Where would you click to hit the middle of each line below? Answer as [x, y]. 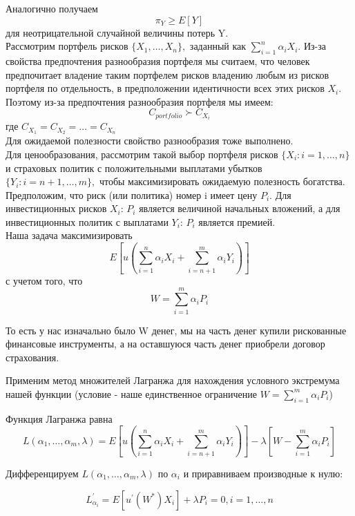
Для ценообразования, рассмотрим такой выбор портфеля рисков [142, 154]
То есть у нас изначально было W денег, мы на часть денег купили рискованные [176, 330]
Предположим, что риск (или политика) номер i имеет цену [132, 194]
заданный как [218, 46]
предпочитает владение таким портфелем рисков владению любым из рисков [167, 74]
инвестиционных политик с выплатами [87, 221]
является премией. [237, 221]
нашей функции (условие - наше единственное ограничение [131, 393]
